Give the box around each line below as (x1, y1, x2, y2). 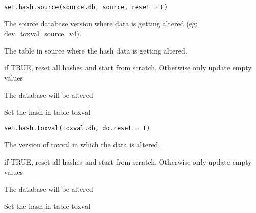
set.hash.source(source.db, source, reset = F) (4, 4, 168, 11)
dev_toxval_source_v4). (4, 28, 81, 39)
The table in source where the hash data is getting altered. (4, 45, 187, 56)
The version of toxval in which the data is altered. (4, 139, 160, 150)
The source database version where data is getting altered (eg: (4, 18, 198, 29)
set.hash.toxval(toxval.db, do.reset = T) (4, 124, 150, 132)
